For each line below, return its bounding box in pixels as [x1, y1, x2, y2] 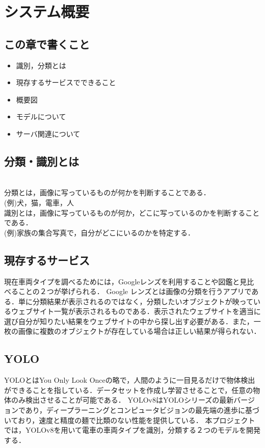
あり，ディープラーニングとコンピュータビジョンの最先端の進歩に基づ [25, 405, 260, 415]
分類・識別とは [4, 153, 79, 169]
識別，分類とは [16, 60, 66, 70]
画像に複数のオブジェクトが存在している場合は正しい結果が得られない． [18, 326, 261, 336]
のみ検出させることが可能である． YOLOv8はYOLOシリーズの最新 [11, 394, 234, 405]
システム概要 [4, 1, 90, 22]
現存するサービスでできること [16, 77, 116, 88]
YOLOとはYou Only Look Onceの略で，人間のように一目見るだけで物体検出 [4, 375, 255, 385]
